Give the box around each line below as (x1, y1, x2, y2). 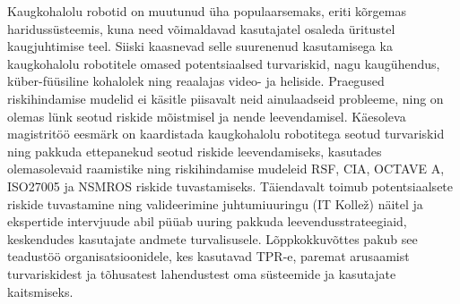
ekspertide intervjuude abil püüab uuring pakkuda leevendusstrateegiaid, (7, 212, 407, 231)
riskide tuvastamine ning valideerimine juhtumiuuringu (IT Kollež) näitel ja (7, 194, 423, 213)
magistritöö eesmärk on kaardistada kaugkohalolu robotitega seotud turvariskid (7, 124, 445, 143)
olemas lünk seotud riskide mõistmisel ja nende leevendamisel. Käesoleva (7, 106, 406, 125)
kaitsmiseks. (7, 282, 74, 300)
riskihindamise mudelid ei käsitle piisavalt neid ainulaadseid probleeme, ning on (7, 89, 444, 107)
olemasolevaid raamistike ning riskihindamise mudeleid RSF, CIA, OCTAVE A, (7, 159, 445, 178)
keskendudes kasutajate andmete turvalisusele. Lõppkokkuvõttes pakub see (7, 229, 418, 248)
